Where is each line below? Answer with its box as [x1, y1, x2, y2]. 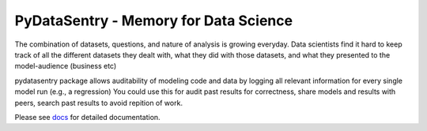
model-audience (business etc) [14, 62, 117, 71]
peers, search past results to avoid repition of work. [14, 98, 183, 107]
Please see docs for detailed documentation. [14, 112, 161, 122]
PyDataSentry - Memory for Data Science [14, 12, 293, 29]
